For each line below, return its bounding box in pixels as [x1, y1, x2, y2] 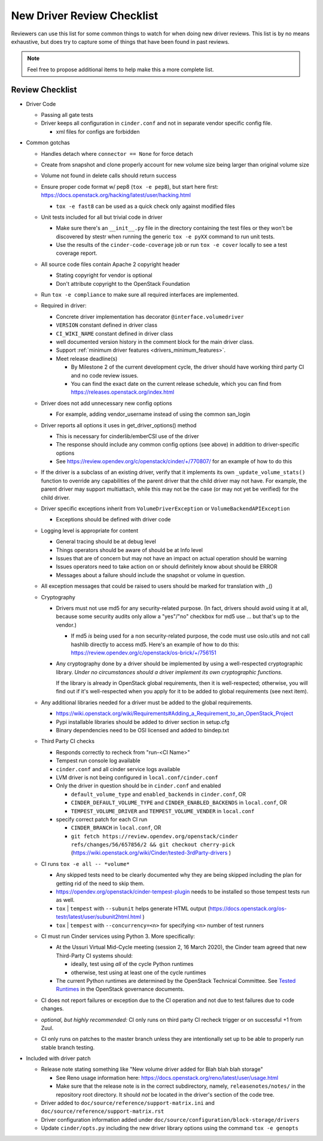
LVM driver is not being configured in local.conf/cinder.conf [56, 774, 218, 781]
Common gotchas [26, 139, 70, 146]
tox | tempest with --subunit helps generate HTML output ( [56, 905, 210, 912]
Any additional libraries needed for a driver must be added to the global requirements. [41, 699, 252, 706]
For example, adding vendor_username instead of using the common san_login [56, 410, 251, 418]
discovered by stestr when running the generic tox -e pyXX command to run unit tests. [56, 233, 275, 240]
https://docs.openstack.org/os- [209, 905, 287, 912]
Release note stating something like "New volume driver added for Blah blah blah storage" [41, 1065, 263, 1073]
